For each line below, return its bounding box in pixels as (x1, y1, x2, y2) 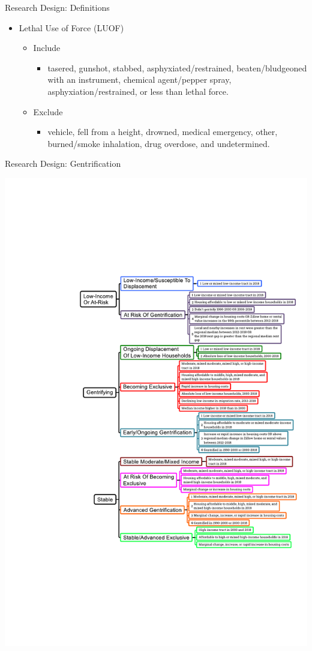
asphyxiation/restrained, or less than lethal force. (47, 85, 229, 97)
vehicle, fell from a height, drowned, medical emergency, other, (47, 125, 278, 138)
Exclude (33, 105, 63, 118)
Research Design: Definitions (5, 1, 110, 13)
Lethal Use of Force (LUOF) (19, 21, 124, 34)
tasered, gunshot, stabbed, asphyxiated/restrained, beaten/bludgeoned (47, 61, 307, 74)
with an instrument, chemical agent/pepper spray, (47, 73, 232, 86)
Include (33, 41, 61, 54)
